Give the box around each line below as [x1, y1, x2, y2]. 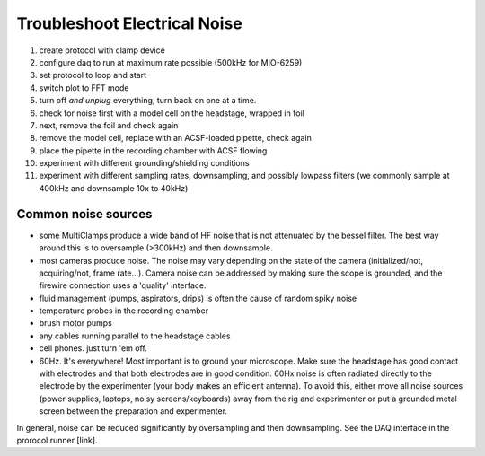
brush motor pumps [39, 318, 112, 329]
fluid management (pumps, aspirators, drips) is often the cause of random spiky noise [39, 293, 357, 303]
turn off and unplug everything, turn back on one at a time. [39, 95, 257, 106]
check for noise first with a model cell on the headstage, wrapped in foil [39, 108, 304, 118]
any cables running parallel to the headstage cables [39, 330, 231, 341]
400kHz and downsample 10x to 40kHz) [39, 182, 189, 193]
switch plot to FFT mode [39, 82, 129, 93]
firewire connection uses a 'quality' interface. [39, 280, 207, 291]
